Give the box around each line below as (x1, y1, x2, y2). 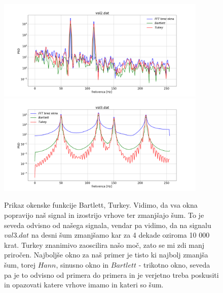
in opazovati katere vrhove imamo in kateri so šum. (4, 279, 164, 290)
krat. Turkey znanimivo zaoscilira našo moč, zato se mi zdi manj (4, 239, 205, 250)
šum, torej (4, 259, 35, 270)
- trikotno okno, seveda (138, 259, 210, 270)
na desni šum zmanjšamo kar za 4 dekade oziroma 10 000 (31, 230, 210, 240)
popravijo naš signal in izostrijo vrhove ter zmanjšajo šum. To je (4, 209, 204, 220)
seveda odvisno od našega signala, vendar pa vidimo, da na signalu (4, 219, 211, 230)
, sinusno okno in (56, 259, 109, 270)
